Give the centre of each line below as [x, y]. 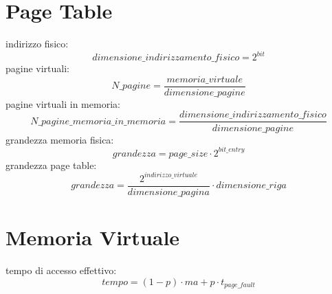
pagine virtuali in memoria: [63, 103]
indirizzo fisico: [37, 44]
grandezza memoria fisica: [60, 139]
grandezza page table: [51, 165]
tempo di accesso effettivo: [61, 270]
